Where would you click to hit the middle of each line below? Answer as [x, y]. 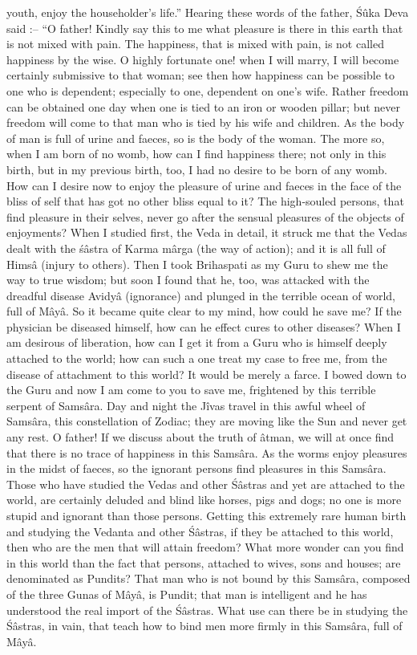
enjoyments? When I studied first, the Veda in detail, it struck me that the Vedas [207, 232]
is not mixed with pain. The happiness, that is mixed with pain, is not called [195, 44]
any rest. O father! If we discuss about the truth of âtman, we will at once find [200, 437]
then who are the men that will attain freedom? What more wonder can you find [205, 547]
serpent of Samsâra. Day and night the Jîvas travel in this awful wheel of [186, 405]
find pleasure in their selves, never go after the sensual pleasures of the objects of [205, 216]
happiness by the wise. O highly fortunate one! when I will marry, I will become [203, 59]
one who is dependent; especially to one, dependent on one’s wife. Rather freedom [208, 90]
